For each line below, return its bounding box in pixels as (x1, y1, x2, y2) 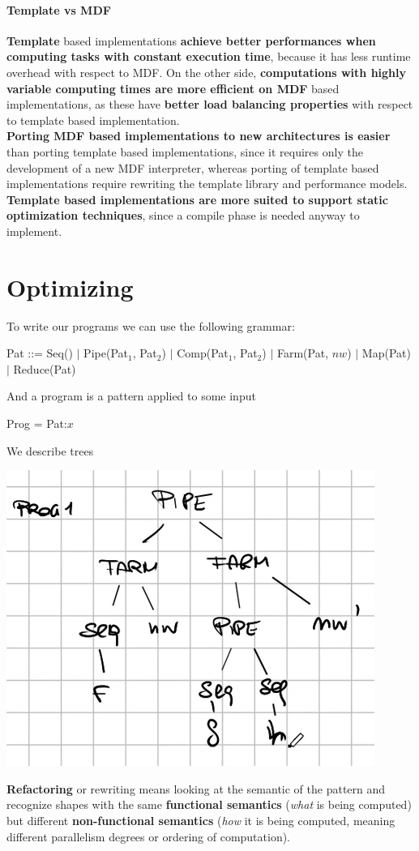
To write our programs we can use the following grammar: (6, 317, 295, 334)
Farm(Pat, (276, 344, 329, 361)
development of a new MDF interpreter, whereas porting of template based (6, 159, 379, 176)
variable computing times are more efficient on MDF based (6, 79, 340, 96)
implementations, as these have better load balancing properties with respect (6, 96, 413, 113)
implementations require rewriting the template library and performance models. (6, 175, 408, 192)
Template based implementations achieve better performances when (6, 32, 376, 49)
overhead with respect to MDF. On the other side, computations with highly (6, 63, 407, 80)
